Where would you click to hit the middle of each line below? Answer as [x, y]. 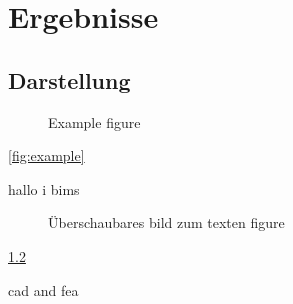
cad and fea [43, 289]
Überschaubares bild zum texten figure [166, 222]
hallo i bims [44, 188]
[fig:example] [46, 155]
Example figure [94, 121]
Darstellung [69, 79]
